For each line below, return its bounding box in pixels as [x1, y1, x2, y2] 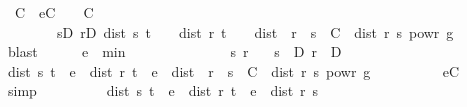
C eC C [14, 2, 94, 22]
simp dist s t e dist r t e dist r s [7, 80, 319, 101]
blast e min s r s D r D [7, 41, 342, 62]
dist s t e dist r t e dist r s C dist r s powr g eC [7, 60, 460, 81]
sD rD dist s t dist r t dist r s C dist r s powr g [56, 21, 454, 42]
